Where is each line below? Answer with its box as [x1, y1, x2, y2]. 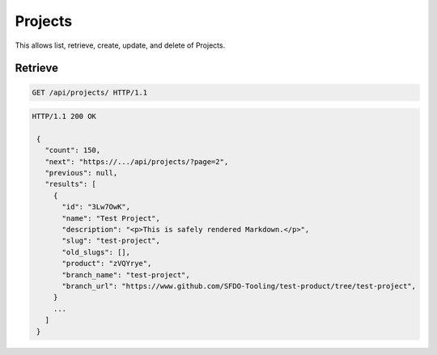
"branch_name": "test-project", [62, 270, 190, 279]
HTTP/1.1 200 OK [32, 112, 97, 121]
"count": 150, [45, 146, 101, 155]
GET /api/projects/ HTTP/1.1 [32, 87, 148, 97]
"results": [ [45, 180, 97, 189]
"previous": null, [45, 168, 118, 178]
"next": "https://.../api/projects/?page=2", [45, 157, 229, 166]
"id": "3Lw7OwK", [62, 202, 131, 212]
